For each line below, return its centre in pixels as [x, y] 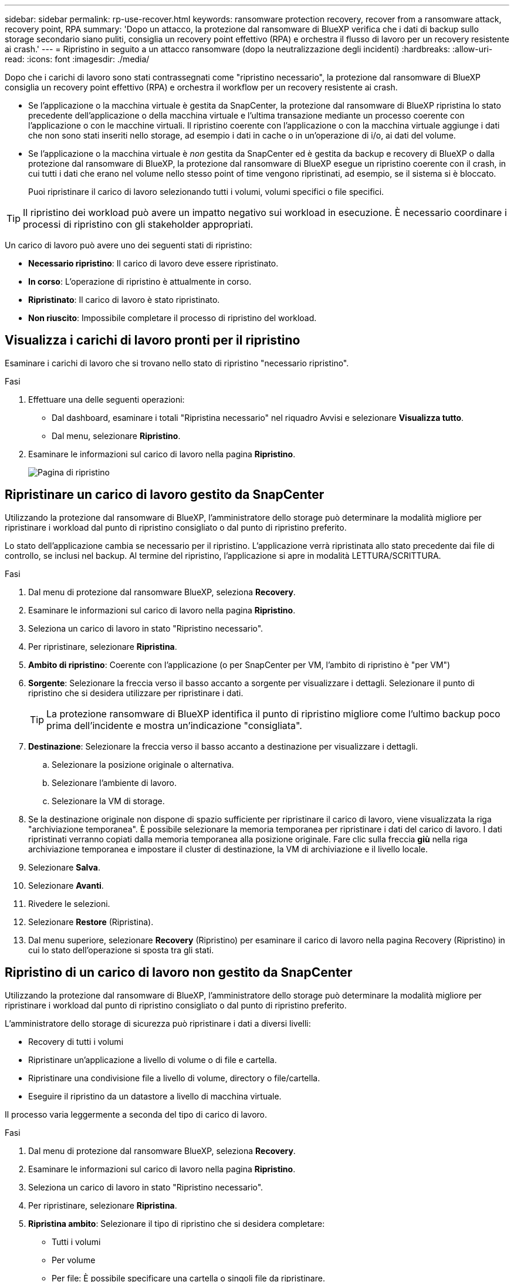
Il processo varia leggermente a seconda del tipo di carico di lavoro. [136, 1114]
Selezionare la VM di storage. [108, 801]
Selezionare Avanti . [66, 885]
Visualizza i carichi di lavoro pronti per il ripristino [153, 340]
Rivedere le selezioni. [69, 903]
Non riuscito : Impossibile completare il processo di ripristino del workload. [173, 318]
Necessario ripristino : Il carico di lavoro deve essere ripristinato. [153, 263]
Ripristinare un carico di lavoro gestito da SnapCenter [165, 495]
